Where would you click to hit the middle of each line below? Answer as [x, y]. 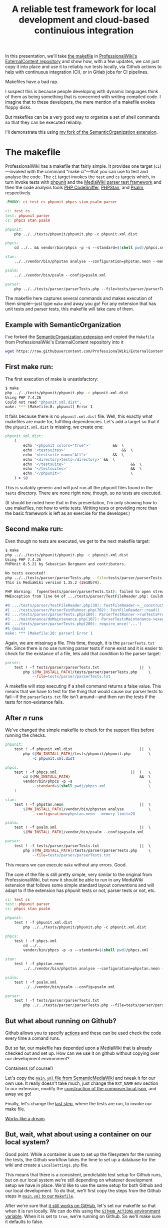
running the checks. [26, 735]
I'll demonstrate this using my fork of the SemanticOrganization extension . [81, 132]
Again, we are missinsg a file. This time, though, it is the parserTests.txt [80, 643]
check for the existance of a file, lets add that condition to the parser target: [83, 653]
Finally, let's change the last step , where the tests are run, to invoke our [79, 1103]
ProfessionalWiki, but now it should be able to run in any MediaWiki [74, 879]
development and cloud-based [84, 20]
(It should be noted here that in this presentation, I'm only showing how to [81, 503]
